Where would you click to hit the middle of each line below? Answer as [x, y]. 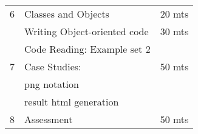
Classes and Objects [67, 14]
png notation [52, 84]
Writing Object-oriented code [87, 31]
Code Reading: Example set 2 [87, 49]
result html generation [72, 102]
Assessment [49, 119]
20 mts [174, 14]
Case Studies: [53, 66]
